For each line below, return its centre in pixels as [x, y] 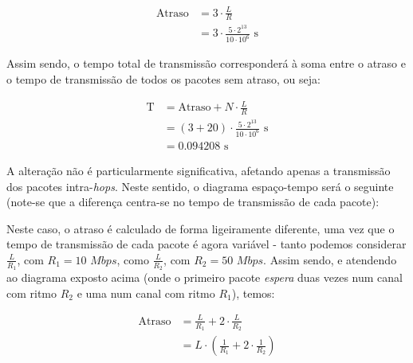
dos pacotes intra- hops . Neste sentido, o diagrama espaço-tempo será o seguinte [200, 186]
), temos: [253, 293]
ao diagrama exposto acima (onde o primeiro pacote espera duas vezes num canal [205, 277]
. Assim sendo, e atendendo [330, 259]
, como [133, 259]
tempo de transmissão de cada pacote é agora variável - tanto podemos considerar [206, 244]
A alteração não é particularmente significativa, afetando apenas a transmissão [199, 170]
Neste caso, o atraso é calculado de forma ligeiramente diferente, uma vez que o [201, 228]
